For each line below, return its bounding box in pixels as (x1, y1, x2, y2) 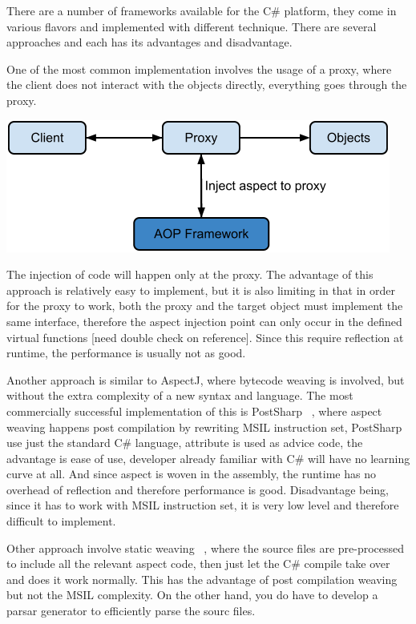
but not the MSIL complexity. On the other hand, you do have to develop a (6, 586, 378, 603)
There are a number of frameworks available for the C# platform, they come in (6, 2, 397, 18)
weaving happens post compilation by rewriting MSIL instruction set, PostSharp (6, 418, 402, 435)
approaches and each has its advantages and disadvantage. (6, 34, 293, 50)
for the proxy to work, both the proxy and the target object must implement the (6, 297, 403, 314)
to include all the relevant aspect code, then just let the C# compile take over (6, 555, 390, 572)
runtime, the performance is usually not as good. (6, 344, 246, 361)
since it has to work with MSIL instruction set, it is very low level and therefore (6, 497, 399, 513)
